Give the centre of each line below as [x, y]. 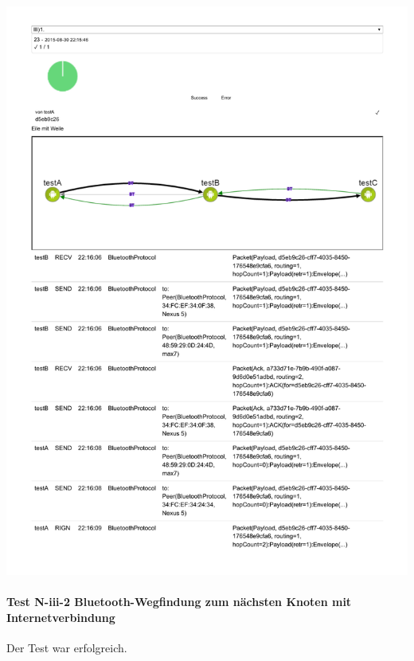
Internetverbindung [61, 617]
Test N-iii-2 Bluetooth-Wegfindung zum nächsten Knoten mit [179, 601]
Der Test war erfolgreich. [67, 647]
